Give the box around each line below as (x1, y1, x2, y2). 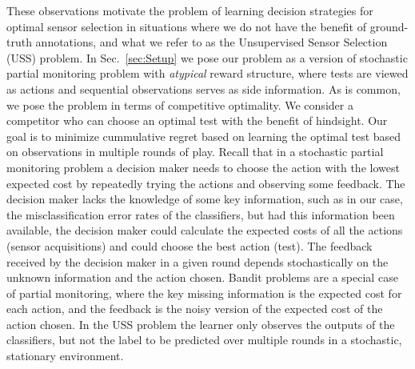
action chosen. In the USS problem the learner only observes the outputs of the (6, 315, 395, 332)
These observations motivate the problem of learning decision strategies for (6, 2, 373, 18)
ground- (369, 18, 409, 34)
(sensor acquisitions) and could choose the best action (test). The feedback (6, 237, 373, 254)
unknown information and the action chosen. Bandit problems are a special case (6, 269, 398, 286)
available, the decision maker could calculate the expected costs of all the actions (6, 222, 403, 239)
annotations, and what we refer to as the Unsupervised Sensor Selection (35, 34, 388, 50)
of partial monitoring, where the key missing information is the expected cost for (6, 284, 402, 301)
